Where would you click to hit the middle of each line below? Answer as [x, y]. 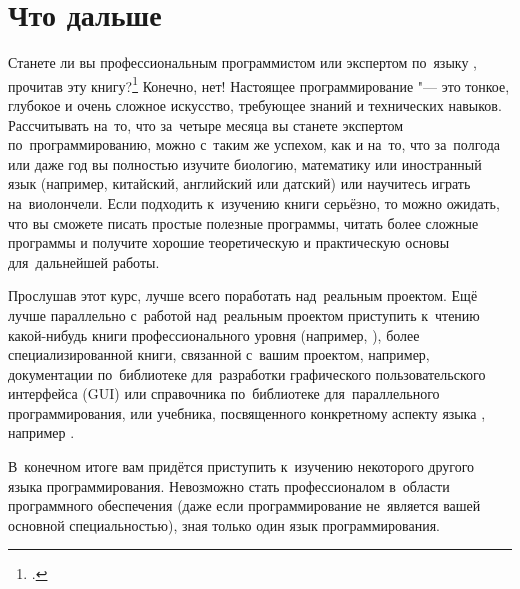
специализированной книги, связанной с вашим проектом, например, [219, 354]
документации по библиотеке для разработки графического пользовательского [247, 373]
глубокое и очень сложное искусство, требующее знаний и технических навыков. [255, 104]
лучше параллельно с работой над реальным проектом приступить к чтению [244, 314]
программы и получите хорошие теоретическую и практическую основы [229, 242]
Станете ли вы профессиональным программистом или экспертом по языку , [242, 62]
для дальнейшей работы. [84, 261]
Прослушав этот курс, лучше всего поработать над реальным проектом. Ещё [243, 295]
